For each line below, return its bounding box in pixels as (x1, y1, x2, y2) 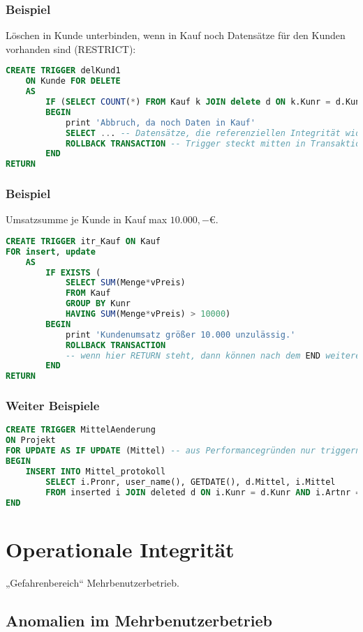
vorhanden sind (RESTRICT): (6, 41, 136, 56)
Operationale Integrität (6, 534, 235, 563)
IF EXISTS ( (45, 267, 101, 278)
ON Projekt (6, 435, 56, 446)
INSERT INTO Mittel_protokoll (25, 466, 166, 476)
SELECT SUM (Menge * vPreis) (65, 278, 186, 288)
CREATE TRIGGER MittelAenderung (6, 425, 156, 435)
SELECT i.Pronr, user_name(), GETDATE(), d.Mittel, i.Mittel (45, 476, 336, 487)
